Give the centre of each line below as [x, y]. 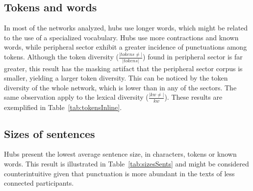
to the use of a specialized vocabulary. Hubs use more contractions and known [121, 37]
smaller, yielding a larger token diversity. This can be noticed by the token [116, 78]
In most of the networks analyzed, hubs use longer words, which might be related [126, 28]
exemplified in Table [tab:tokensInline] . [63, 107]
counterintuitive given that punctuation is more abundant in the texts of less [119, 173]
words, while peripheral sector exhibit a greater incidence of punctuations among [126, 47]
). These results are [193, 97]
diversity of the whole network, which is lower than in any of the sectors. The [120, 87]
